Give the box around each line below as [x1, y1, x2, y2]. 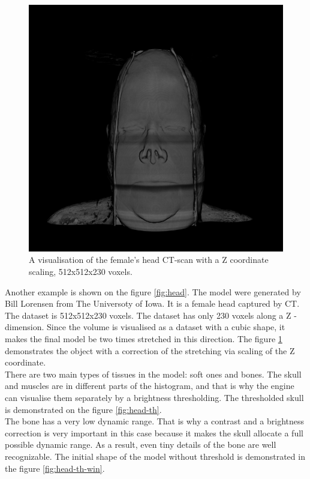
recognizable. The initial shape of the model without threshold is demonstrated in [5, 450, 305, 462]
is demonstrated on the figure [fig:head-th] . [5, 403, 162, 415]
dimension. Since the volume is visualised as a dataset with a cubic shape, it [5, 321, 285, 333]
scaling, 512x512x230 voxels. [29, 265, 133, 277]
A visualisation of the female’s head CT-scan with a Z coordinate [29, 253, 269, 266]
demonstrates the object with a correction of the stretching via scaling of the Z [5, 344, 295, 357]
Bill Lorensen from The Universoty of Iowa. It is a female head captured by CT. [5, 297, 300, 310]
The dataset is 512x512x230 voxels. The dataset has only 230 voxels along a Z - [5, 309, 297, 321]
